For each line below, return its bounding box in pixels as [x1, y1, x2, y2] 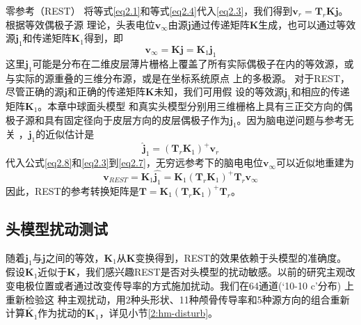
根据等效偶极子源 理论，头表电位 [6, 17, 155, 31]
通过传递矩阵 [191, 17, 250, 31]
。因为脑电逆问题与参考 [236, 112, 344, 127]
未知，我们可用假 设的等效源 [154, 84, 284, 99]
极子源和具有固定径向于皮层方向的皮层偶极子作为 [6, 112, 230, 127]
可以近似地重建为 [275, 155, 354, 170]
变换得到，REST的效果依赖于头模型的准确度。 [135, 250, 347, 264]
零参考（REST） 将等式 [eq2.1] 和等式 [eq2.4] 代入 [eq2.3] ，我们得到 [6, 3, 293, 17]
